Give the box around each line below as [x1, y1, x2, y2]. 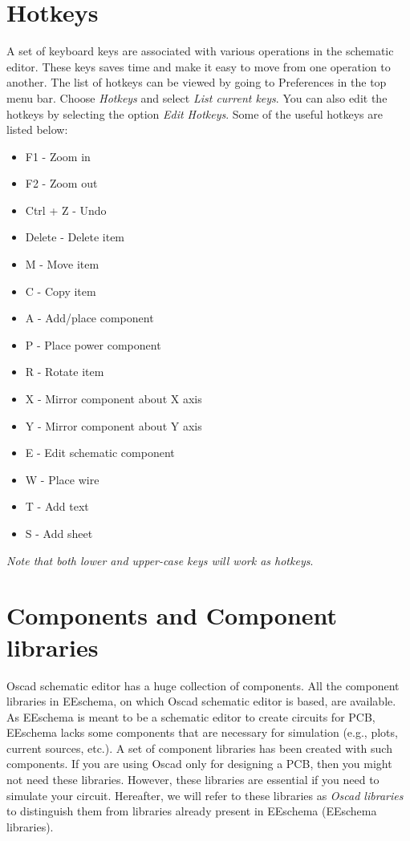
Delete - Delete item [25, 228, 125, 245]
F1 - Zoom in [25, 148, 91, 164]
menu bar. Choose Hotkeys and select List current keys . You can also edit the [6, 89, 388, 106]
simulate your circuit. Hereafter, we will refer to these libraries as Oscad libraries [6, 786, 404, 803]
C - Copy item [25, 282, 96, 299]
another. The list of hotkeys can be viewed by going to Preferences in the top [6, 74, 387, 91]
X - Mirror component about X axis [25, 390, 202, 407]
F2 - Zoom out [25, 175, 98, 192]
